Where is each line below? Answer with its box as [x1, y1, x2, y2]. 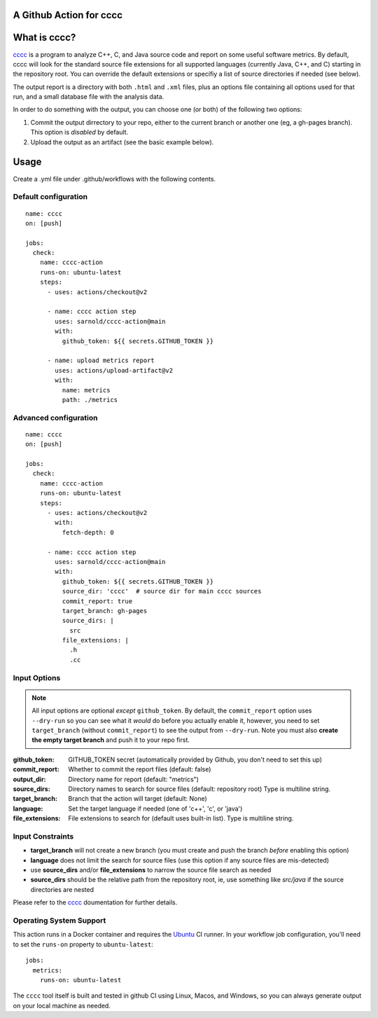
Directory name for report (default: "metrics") [68, 775, 199, 783]
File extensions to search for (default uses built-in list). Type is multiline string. [68, 814, 294, 823]
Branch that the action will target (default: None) [68, 795, 208, 803]
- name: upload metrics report [47, 357, 155, 364]
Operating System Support [13, 915, 106, 925]
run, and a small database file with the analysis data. [13, 92, 164, 101]
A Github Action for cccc [13, 9, 122, 21]
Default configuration [13, 192, 87, 202]
